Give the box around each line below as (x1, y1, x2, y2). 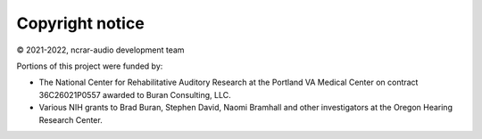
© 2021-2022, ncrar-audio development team (16, 45, 185, 55)
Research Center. (38, 114, 103, 125)
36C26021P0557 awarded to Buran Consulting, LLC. (38, 89, 231, 100)
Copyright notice (16, 13, 145, 33)
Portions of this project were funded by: (16, 61, 163, 71)
